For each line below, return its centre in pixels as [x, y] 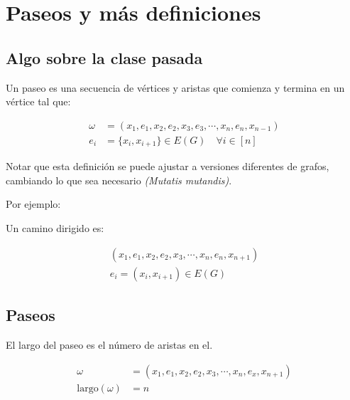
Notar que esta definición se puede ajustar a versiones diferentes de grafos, [168, 166]
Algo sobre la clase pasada [104, 57]
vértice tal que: [38, 101]
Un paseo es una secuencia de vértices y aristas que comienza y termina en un [175, 87]
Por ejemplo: [33, 204]
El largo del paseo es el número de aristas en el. [109, 344]
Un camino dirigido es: [55, 228]
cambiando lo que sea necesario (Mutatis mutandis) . [119, 180]
